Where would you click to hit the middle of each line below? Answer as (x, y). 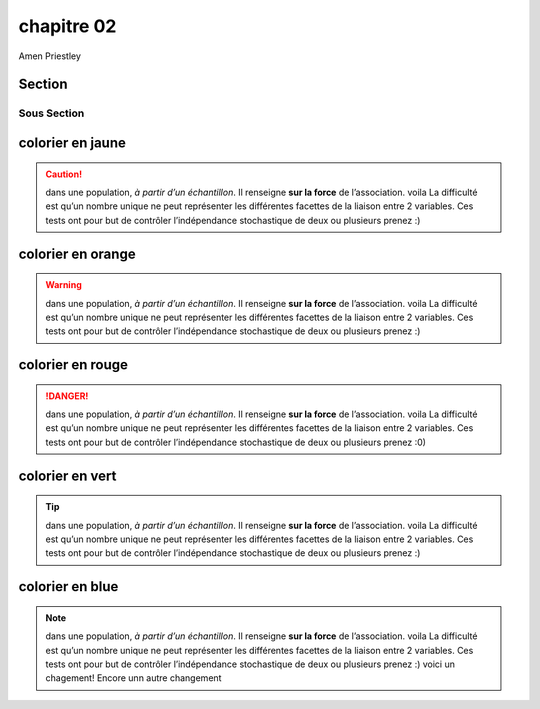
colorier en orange (77, 253)
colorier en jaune (72, 142)
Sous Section (51, 113)
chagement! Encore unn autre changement (133, 678)
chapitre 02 (67, 26)
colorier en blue (68, 586)
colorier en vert (67, 475)
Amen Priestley (50, 56)
